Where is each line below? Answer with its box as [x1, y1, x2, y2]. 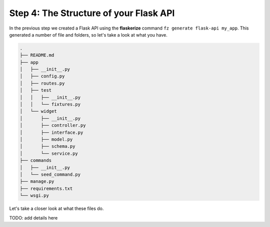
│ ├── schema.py [19, 143, 75, 149]
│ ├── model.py [19, 137, 73, 142]
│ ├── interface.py [19, 129, 83, 135]
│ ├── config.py [19, 73, 65, 79]
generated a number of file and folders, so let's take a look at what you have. [9, 32, 167, 38]
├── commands [19, 158, 52, 163]
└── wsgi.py [19, 193, 49, 198]
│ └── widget [19, 108, 57, 114]
